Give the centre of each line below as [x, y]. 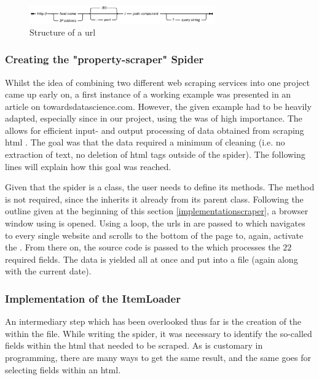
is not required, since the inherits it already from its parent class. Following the [154, 199]
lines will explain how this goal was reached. [88, 166]
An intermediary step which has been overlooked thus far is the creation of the [153, 321]
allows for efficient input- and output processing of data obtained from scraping [155, 130]
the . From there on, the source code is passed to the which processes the [143, 247]
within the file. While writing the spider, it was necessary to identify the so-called [159, 333]
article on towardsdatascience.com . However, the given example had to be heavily [158, 106]
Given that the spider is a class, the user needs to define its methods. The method [160, 187]
